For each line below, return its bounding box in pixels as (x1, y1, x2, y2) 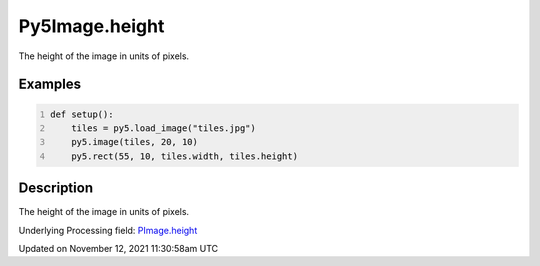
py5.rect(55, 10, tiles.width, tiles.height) (71, 150, 299, 162)
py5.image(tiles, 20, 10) (71, 136, 199, 148)
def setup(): (50, 108, 114, 120)
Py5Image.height (18, 15, 165, 37)
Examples (18, 76, 82, 93)
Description (18, 180, 94, 197)
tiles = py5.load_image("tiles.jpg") (71, 122, 257, 134)
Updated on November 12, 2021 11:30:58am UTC (18, 243, 219, 254)
